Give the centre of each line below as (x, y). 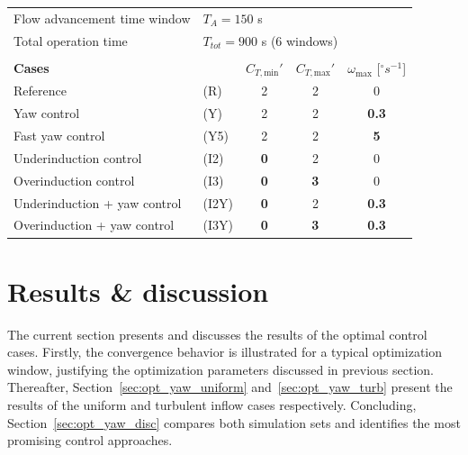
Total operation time (71, 40)
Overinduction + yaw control (94, 225)
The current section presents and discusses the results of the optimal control (217, 334)
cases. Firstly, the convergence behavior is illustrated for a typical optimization (225, 352)
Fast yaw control (59, 136)
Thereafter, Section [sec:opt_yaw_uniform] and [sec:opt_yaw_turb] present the (230, 387)
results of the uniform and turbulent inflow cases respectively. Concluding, (212, 405)
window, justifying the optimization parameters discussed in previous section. (220, 369)
